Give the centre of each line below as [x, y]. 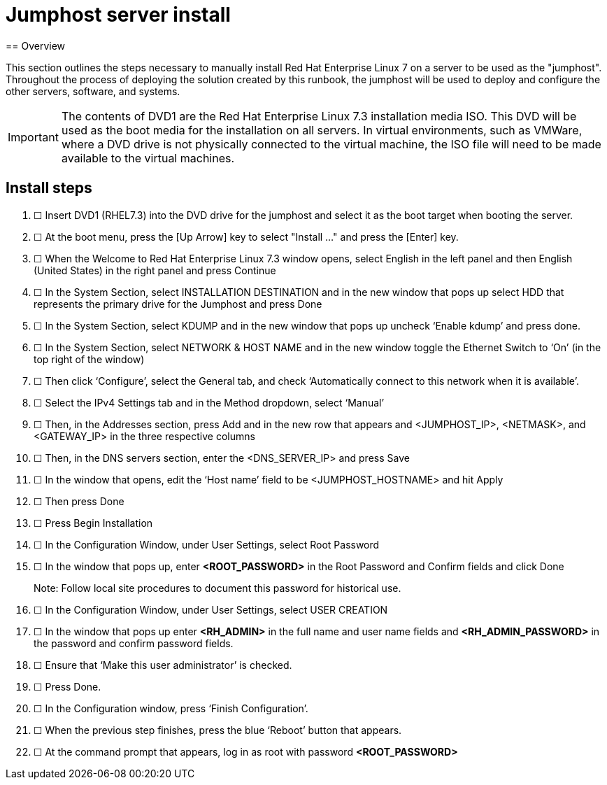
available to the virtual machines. [148, 158]
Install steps [49, 188]
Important [33, 137]
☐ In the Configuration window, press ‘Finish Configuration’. [171, 708]
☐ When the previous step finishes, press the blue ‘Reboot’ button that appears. [218, 730]
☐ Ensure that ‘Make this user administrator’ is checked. [163, 665]
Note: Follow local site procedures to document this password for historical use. [217, 588]
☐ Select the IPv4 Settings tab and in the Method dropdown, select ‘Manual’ [209, 402]
